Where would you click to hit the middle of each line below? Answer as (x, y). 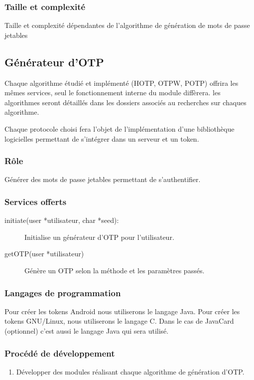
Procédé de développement (60, 353)
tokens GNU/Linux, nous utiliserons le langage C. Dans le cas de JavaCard (119, 321)
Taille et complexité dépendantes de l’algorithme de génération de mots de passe (127, 25)
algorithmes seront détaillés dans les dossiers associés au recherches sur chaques (126, 102)
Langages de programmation (63, 292)
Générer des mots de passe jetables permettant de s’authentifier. (103, 179)
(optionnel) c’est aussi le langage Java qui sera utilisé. (87, 330)
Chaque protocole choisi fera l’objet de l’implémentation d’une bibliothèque (120, 128)
